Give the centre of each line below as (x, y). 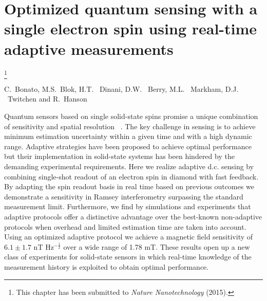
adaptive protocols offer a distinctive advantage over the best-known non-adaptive (133, 216)
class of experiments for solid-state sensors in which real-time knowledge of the (128, 257)
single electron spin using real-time (131, 28)
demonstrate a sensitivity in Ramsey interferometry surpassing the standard (124, 196)
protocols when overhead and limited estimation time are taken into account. (125, 226)
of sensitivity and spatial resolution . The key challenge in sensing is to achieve (130, 126)
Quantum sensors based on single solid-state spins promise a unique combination (131, 116)
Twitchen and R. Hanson (47, 99)
